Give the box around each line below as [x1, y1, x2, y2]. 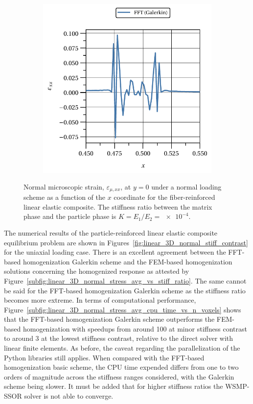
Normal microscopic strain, [23, 181, 104, 191]
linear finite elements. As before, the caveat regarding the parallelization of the [4, 343, 240, 353]
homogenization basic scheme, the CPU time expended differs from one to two [4, 362, 239, 372]
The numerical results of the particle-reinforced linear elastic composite [4, 227, 218, 238]
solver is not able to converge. [24, 391, 114, 401]
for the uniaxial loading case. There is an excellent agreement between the [4, 247, 226, 257]
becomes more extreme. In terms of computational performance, [4, 295, 196, 305]
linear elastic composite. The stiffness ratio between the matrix [23, 201, 212, 212]
